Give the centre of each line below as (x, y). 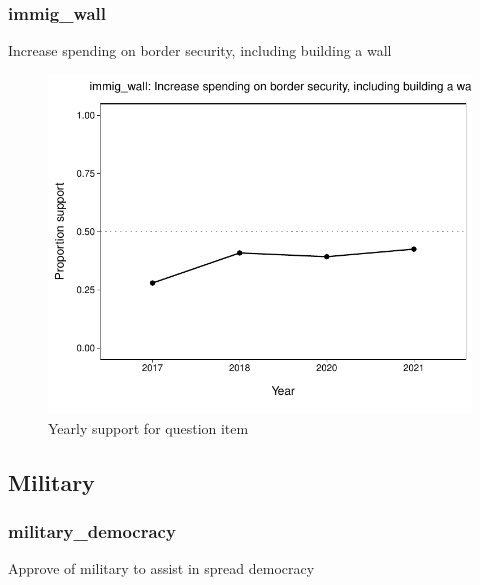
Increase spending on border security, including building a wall (200, 50)
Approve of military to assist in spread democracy (161, 568)
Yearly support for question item (148, 427)
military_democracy (92, 530)
